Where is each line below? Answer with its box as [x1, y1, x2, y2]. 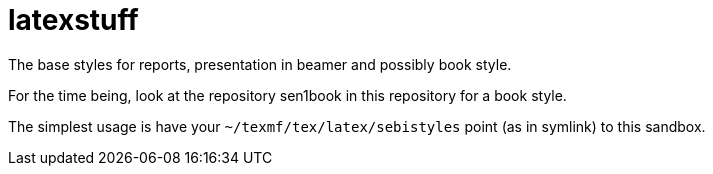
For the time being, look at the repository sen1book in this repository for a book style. [8, 86, 567, 104]
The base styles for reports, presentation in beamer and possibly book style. [8, 55, 512, 73]
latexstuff [8, 3, 139, 37]
